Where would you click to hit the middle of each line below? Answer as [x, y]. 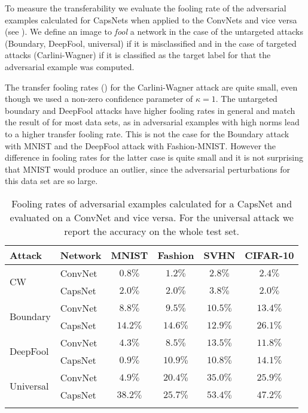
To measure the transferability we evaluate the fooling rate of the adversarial [146, 8]
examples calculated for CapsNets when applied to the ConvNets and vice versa [151, 19]
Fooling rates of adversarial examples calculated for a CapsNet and [152, 203]
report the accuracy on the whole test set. [152, 231]
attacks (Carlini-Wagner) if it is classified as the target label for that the [138, 55]
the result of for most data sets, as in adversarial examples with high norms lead [152, 122]
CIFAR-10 [269, 255]
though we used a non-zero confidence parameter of [99, 99]
